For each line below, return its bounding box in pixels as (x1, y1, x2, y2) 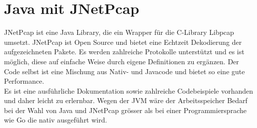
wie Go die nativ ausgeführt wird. (4, 115, 107, 125)
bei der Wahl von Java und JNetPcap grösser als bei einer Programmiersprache (4, 105, 247, 115)
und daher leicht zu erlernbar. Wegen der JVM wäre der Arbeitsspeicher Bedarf (4, 95, 248, 106)
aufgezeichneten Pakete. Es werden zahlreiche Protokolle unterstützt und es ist (4, 46, 245, 57)
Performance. (4, 76, 44, 86)
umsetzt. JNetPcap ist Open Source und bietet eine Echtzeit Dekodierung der (4, 36, 242, 47)
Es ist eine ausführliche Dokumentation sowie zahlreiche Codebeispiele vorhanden (4, 85, 254, 96)
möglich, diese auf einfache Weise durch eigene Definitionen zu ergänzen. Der (4, 56, 239, 66)
